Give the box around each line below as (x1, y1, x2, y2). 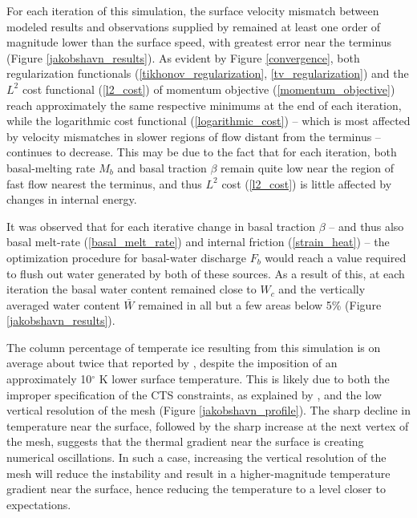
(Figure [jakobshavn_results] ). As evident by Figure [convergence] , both (6, 49, 360, 66)
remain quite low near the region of (221, 159, 395, 176)
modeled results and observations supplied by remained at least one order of (6, 18, 381, 34)
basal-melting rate (6, 159, 95, 176)
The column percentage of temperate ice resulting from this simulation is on (6, 338, 381, 355)
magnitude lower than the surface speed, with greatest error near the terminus (6, 34, 392, 51)
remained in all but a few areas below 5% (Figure (138, 296, 382, 313)
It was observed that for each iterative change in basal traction (6, 217, 315, 234)
